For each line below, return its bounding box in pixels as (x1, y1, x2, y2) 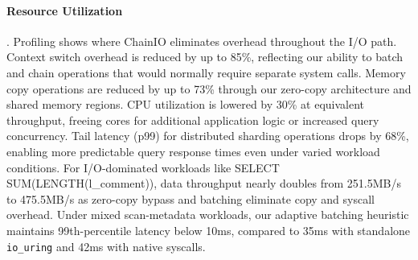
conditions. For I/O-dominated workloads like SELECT (6, 159, 280, 175)
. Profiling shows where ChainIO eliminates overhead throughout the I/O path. (6, 32, 397, 49)
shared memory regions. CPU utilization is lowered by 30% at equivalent (6, 96, 365, 113)
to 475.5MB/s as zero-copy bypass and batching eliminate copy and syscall (6, 190, 375, 207)
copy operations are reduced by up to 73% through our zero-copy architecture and (6, 80, 412, 97)
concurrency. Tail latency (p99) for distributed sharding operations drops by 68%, (6, 127, 409, 144)
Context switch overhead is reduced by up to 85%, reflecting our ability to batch (6, 48, 404, 65)
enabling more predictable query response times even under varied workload (6, 142, 380, 159)
